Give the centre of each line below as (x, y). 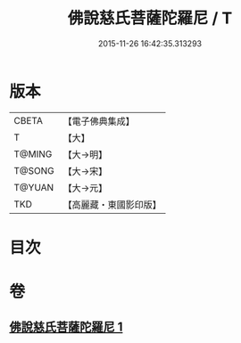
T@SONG (34, 170)
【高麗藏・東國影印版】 (112, 204)
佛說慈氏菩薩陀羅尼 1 (66, 327)
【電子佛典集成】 (99, 121)
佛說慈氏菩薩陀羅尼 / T (150, 18)
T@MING (33, 154)
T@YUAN (34, 187)
